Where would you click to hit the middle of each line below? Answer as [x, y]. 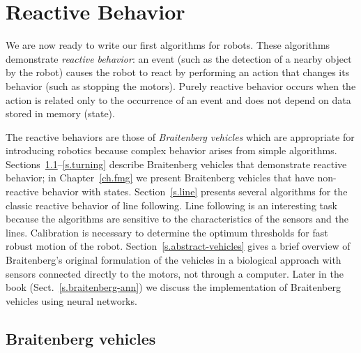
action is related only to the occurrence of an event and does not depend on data [178, 99]
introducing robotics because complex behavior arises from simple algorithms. [171, 150]
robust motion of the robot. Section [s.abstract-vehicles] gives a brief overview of [178, 246]
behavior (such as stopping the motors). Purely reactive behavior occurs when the [181, 85]
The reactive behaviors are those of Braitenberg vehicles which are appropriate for [180, 136]
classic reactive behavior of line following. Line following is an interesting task [171, 205]
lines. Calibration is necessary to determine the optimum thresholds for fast [167, 232]
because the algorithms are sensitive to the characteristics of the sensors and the [177, 219]
